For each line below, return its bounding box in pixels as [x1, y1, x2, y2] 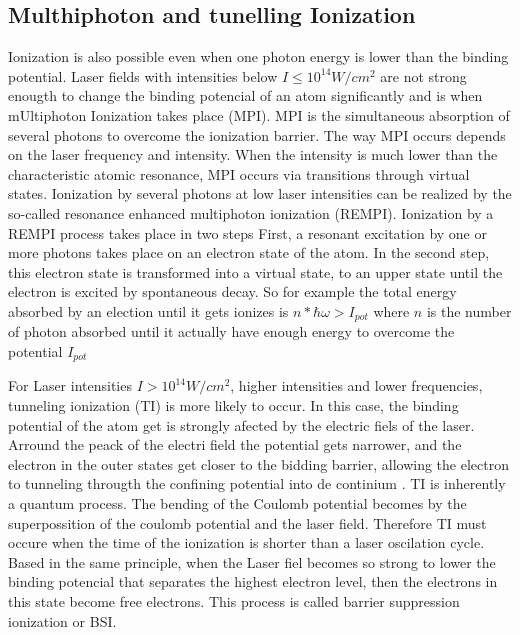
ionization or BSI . [8, 610, 117, 631]
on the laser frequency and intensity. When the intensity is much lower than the [8, 144, 498, 165]
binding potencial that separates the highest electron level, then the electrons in [8, 571, 498, 592]
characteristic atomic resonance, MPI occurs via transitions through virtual [8, 163, 470, 184]
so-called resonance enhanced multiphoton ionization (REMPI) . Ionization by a [8, 202, 494, 223]
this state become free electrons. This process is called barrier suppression [8, 590, 460, 611]
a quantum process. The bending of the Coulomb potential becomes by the [8, 492, 467, 513]
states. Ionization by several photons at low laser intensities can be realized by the [8, 183, 512, 204]
